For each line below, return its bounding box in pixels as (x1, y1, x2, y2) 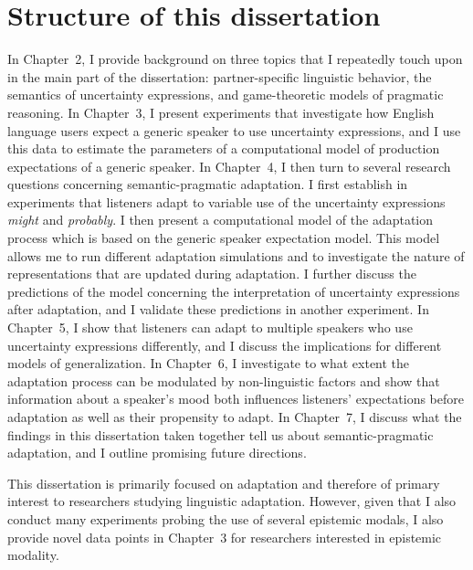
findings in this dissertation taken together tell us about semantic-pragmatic (7, 425, 434, 444)
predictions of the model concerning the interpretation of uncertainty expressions (7, 281, 460, 301)
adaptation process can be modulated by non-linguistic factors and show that (7, 371, 440, 390)
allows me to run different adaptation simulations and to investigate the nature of (7, 246, 465, 265)
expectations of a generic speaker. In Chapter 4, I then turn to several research (7, 156, 451, 175)
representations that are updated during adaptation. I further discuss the (7, 264, 416, 283)
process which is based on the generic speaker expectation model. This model (7, 228, 440, 248)
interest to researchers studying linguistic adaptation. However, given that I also (7, 491, 457, 511)
